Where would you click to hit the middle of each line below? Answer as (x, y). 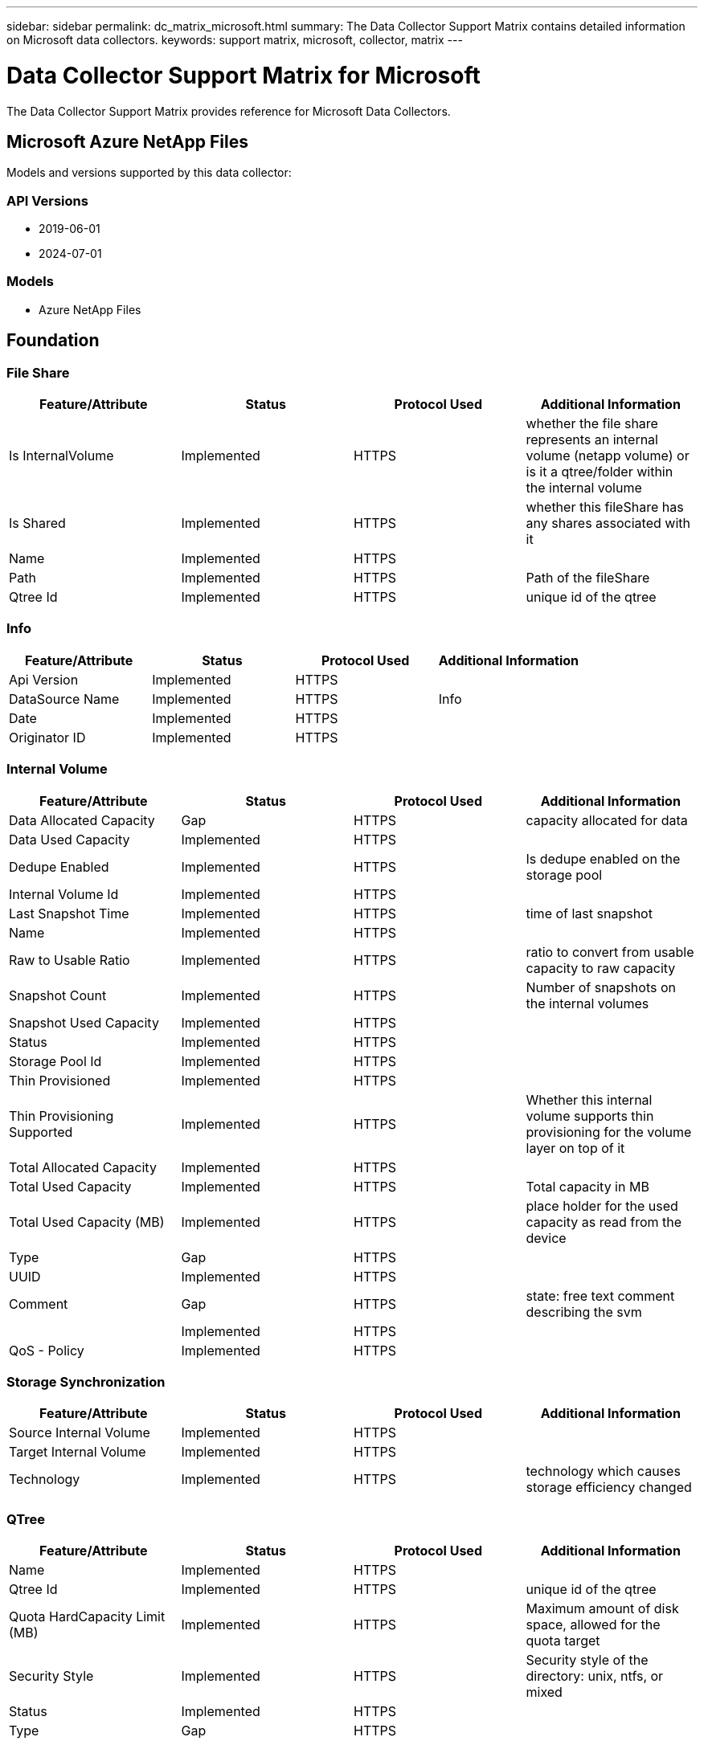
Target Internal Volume (78, 1452)
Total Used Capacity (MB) (87, 1222)
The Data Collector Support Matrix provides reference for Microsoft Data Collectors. (229, 111)
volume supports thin (590, 1116)
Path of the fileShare (588, 578)
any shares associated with (608, 523)
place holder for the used (602, 1206)
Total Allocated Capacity (83, 1167)
